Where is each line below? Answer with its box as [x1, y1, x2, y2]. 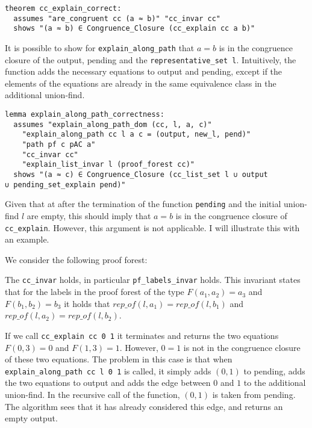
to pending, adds [243, 364, 305, 377]
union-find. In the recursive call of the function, [5, 388, 180, 400]
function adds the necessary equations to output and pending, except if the [5, 65, 282, 78]
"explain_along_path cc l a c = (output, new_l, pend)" [22, 130, 251, 139]
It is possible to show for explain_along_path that [5, 41, 195, 54]
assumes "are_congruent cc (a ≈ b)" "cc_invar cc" [13, 14, 220, 23]
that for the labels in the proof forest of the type [5, 285, 184, 298]
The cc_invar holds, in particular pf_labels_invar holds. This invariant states [5, 273, 301, 286]
